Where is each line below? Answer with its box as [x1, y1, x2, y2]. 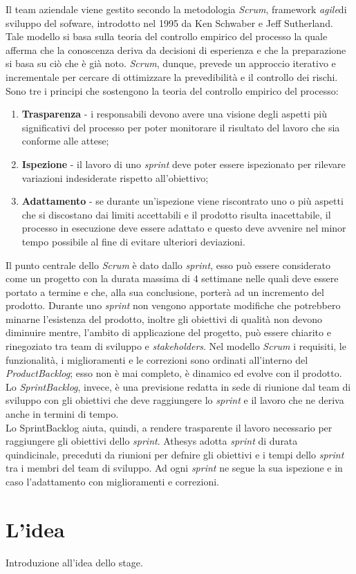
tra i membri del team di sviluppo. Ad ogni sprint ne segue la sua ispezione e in [6, 461, 343, 475]
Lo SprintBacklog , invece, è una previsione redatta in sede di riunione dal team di [6, 379, 351, 394]
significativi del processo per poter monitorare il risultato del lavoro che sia [21, 120, 340, 134]
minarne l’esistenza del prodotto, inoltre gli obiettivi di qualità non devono [6, 311, 323, 326]
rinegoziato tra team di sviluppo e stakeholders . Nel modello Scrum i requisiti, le [6, 339, 346, 353]
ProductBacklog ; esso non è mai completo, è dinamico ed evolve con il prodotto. [6, 366, 342, 380]
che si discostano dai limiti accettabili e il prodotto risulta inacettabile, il [21, 207, 331, 221]
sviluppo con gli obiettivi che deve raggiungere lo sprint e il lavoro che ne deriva [6, 393, 344, 407]
